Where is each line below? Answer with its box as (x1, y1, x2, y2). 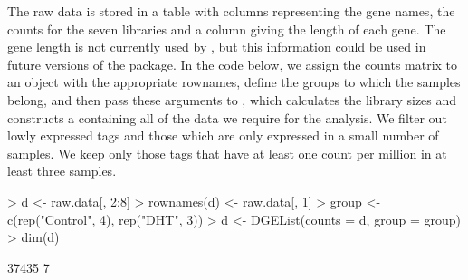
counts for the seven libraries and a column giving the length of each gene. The (7, 19, 446, 38)
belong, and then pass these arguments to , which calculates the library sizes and (7, 90, 457, 109)
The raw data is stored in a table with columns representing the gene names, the (7, 2, 455, 20)
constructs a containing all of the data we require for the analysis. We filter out (7, 108, 447, 127)
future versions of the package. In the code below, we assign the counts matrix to (7, 54, 458, 73)
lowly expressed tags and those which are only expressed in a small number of (7, 126, 439, 145)
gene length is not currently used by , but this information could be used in (7, 37, 426, 56)
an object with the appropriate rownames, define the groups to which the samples (7, 72, 461, 92)
